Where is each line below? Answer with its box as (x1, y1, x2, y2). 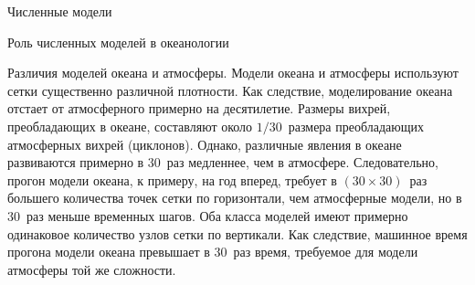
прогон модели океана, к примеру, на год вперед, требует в (7, 170, 337, 189)
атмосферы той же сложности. (7, 259, 176, 279)
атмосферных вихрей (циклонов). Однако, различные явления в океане (7, 134, 402, 153)
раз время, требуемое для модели (233, 242, 418, 261)
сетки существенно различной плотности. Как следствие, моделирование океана (7, 80, 453, 100)
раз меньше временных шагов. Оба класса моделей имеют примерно (26, 206, 408, 225)
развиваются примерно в (7, 153, 144, 172)
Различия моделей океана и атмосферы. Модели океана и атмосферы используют (7, 63, 459, 82)
